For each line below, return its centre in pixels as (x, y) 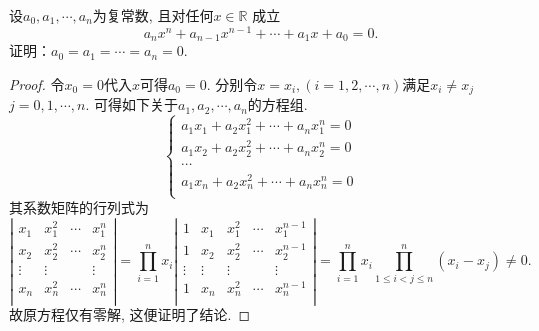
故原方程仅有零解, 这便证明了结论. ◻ (130, 314)
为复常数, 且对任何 (153, 15)
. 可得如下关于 (131, 104)
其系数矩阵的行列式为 (79, 207)
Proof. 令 (37, 83)
